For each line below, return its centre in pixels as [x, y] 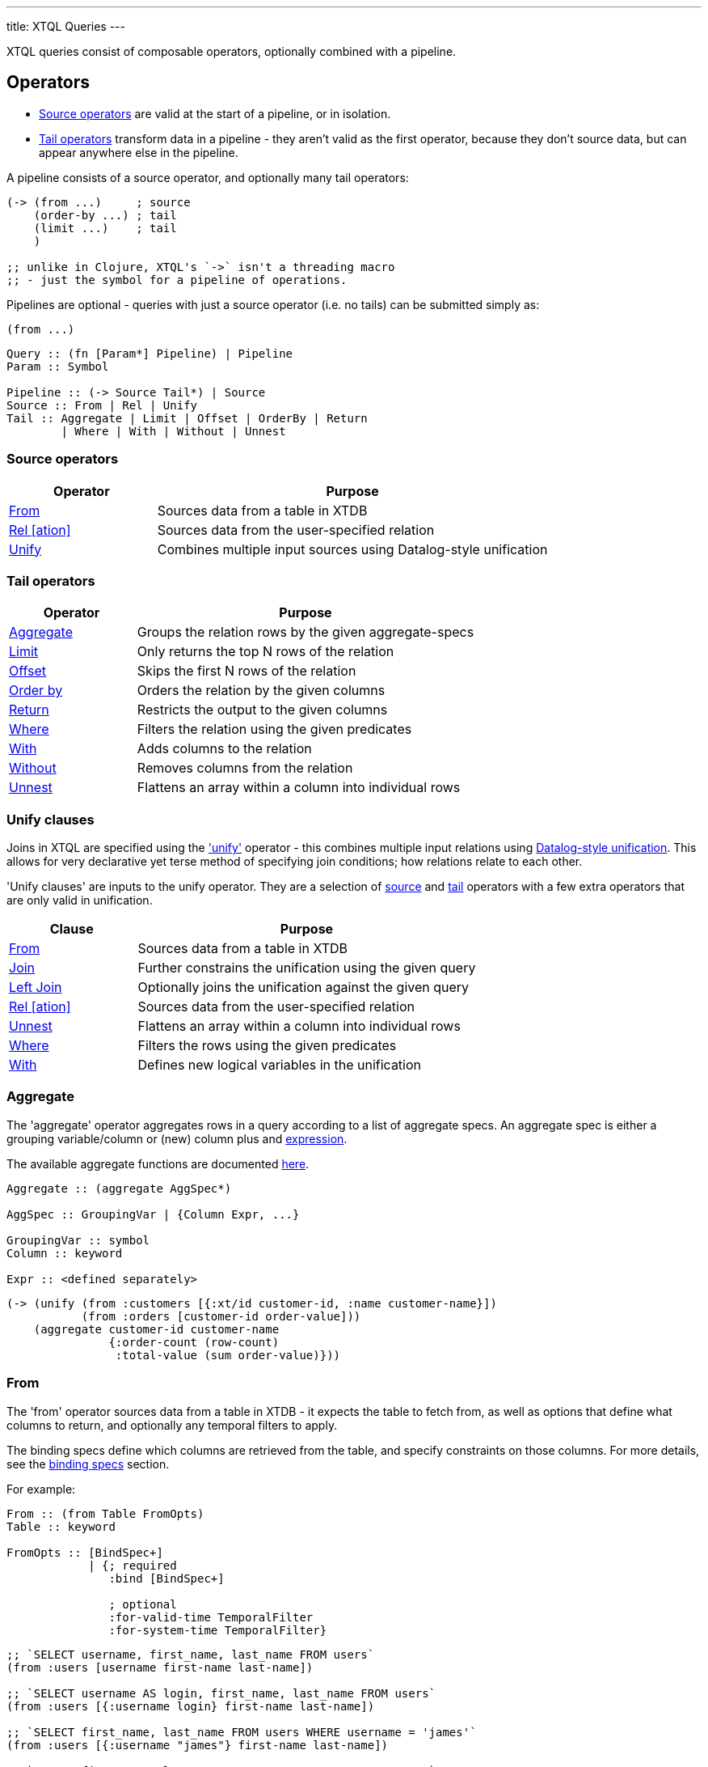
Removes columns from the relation [245, 768]
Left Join [36, 987]
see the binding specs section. [88, 1464]
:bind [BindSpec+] [166, 1578]
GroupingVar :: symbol [78, 1240]
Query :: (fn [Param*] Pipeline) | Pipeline [150, 353]
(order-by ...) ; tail [105, 215]
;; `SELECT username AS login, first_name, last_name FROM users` [221, 1693]
